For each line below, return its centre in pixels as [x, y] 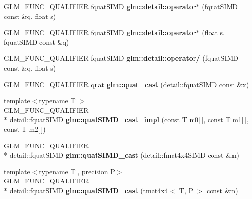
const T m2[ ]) [25, 129]
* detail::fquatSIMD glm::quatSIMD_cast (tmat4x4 [86, 190]
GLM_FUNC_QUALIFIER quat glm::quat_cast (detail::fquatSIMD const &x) [126, 84]
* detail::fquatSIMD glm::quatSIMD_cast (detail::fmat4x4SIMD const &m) [122, 155]
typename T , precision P [77, 171]
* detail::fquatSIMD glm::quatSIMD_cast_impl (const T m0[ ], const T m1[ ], [126, 119]
